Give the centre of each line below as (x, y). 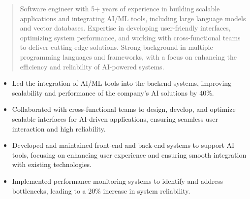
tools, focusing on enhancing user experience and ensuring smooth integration (129, 154)
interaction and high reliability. (59, 128)
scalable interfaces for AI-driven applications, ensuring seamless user (115, 118)
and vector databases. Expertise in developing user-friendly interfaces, (125, 28)
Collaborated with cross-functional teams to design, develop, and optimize (124, 109)
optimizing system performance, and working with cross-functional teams (130, 37)
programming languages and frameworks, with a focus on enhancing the (128, 56)
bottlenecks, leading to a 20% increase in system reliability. (101, 190)
